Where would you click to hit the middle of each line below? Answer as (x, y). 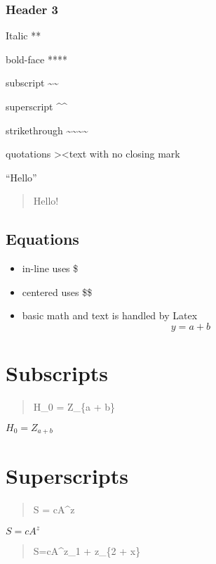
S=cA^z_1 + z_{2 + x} (87, 551)
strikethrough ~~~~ (47, 130)
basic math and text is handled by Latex (110, 315)
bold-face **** (36, 59)
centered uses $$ (57, 291)
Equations (42, 239)
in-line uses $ (50, 268)
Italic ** (23, 36)
